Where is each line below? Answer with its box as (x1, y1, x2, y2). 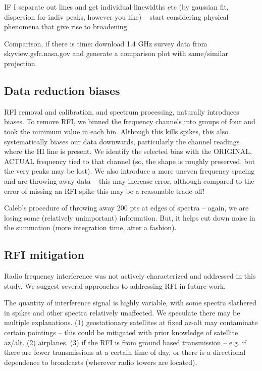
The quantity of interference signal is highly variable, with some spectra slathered (4, 297, 256, 308)
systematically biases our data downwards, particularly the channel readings (4, 136, 240, 146)
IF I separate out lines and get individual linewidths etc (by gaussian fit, (4, 2, 229, 12)
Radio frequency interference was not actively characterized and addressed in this (4, 271, 256, 281)
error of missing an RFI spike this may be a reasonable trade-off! (4, 185, 204, 196)
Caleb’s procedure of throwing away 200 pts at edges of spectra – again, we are (4, 202, 249, 213)
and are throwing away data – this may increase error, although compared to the (4, 175, 254, 186)
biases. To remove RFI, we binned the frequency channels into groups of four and (4, 116, 255, 127)
